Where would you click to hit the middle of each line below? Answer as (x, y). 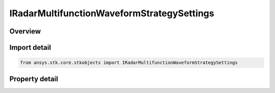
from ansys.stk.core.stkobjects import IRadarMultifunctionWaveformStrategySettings (129, 63)
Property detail (34, 79)
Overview (25, 31)
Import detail (30, 48)
